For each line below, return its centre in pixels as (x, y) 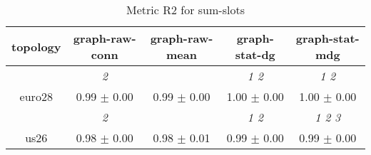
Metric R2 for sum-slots (185, 10)
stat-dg (255, 54)
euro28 (36, 96)
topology (36, 46)
